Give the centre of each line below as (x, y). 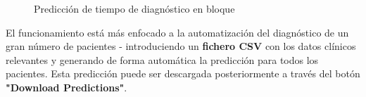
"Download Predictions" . (67, 87)
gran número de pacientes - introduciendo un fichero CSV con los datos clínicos (181, 46)
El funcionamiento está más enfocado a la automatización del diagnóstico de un (177, 32)
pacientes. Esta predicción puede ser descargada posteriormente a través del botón (183, 73)
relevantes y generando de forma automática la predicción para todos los (162, 59)
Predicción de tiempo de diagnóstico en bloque (134, 8)
